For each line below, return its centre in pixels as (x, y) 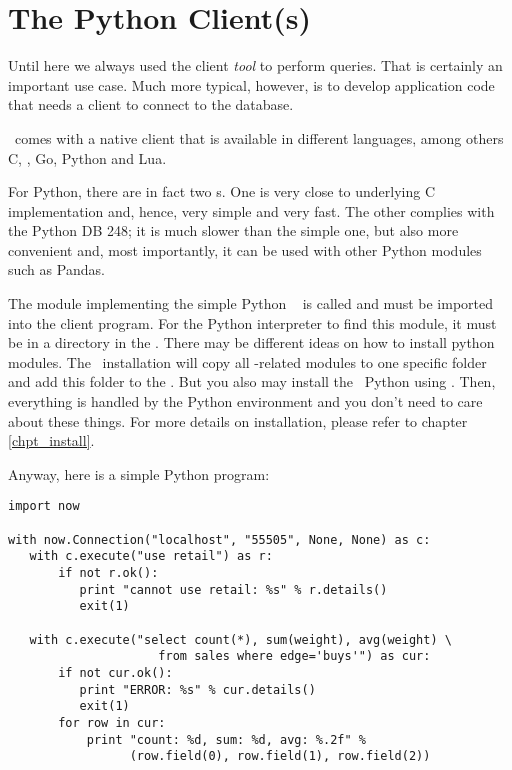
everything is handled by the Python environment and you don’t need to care (245, 401)
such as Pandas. (56, 269)
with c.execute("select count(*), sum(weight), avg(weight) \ (240, 639)
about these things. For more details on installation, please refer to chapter (238, 420)
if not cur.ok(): (115, 672)
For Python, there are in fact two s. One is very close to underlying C (222, 191)
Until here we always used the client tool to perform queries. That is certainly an (255, 65)
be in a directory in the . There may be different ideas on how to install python (251, 342)
